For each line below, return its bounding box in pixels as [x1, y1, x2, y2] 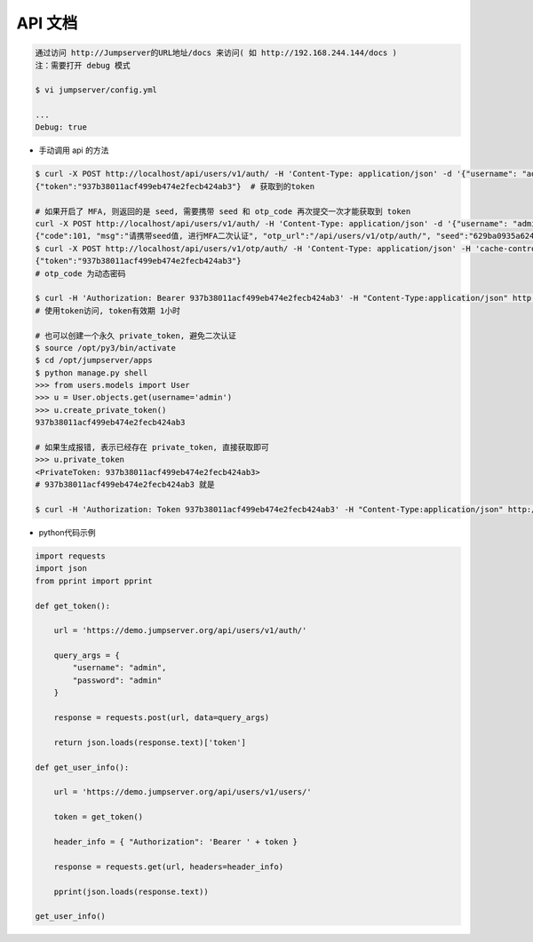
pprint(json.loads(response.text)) [53, 886, 209, 897]
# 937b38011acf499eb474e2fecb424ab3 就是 [35, 479, 215, 490]
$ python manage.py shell [35, 368, 148, 377]
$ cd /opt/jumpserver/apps [35, 355, 153, 366]
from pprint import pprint [35, 575, 153, 586]
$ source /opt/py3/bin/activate [35, 343, 177, 352]
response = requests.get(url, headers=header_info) [53, 861, 284, 872]
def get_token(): [35, 600, 111, 611]
